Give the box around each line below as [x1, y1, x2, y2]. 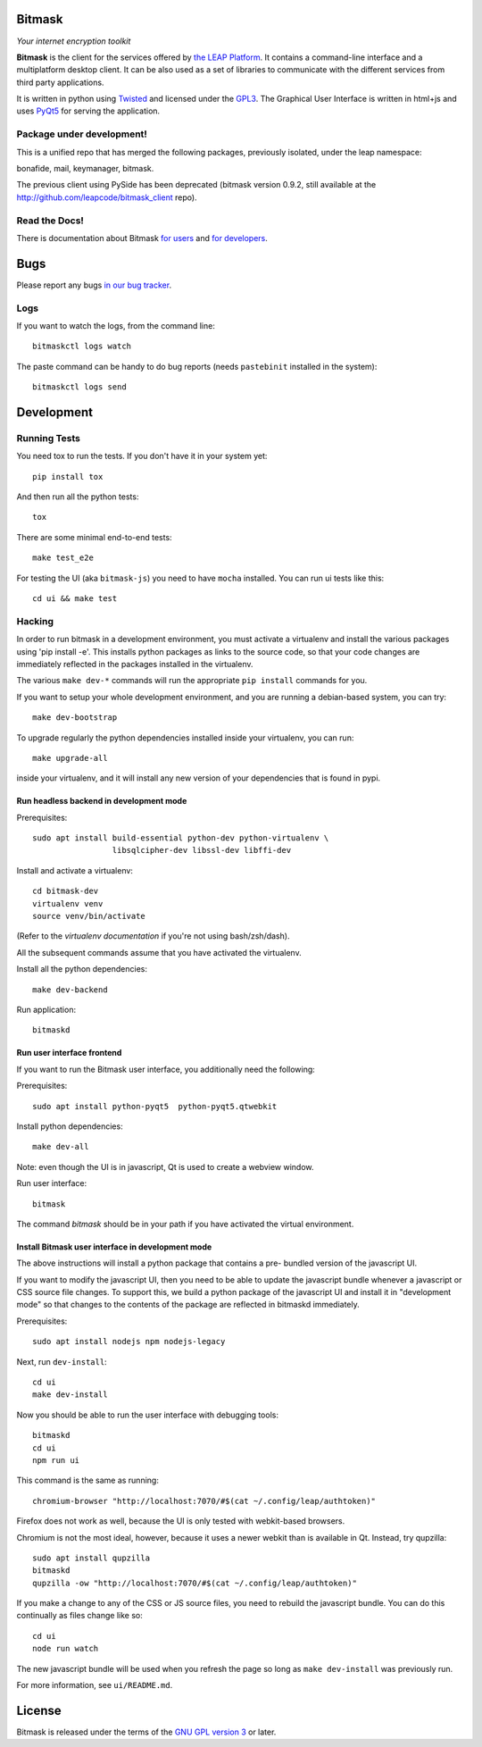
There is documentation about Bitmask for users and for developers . [16, 232, 268, 243]
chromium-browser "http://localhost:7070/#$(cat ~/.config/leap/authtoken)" [32, 1496, 377, 1506]
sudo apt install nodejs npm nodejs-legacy [32, 1336, 226, 1347]
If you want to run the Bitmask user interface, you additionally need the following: [16, 1064, 316, 1074]
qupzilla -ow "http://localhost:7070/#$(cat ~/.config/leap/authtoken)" [32, 1577, 357, 1588]
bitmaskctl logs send [32, 382, 127, 392]
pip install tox [32, 472, 104, 481]
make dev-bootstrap [32, 713, 118, 723]
